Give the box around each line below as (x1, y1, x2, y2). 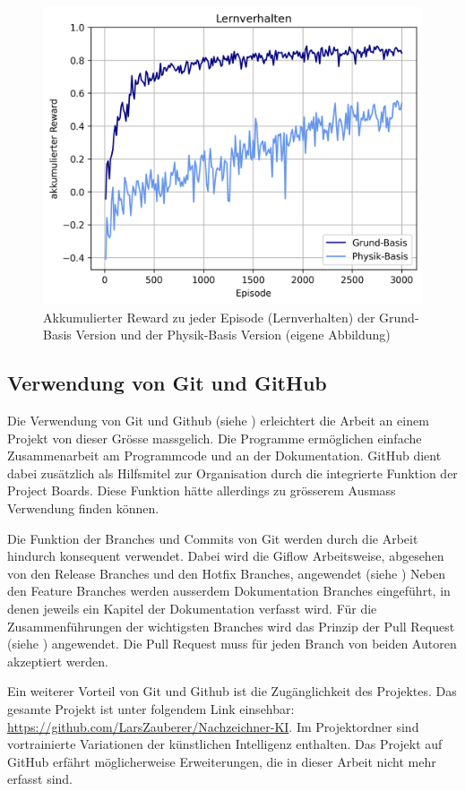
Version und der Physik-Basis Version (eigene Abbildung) (75, 325, 391, 344)
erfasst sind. (7, 770, 73, 788)
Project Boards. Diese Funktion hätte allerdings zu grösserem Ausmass (7, 481, 396, 500)
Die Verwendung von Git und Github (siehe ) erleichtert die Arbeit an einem (7, 411, 429, 430)
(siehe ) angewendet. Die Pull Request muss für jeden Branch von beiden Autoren (7, 634, 457, 653)
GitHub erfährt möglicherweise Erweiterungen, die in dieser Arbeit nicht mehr (7, 752, 436, 770)
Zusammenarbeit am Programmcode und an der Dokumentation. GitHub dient (7, 446, 442, 465)
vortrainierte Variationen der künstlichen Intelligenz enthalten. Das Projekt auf (7, 735, 443, 753)
